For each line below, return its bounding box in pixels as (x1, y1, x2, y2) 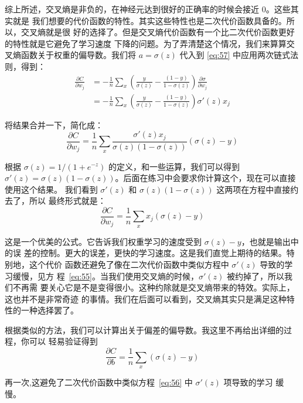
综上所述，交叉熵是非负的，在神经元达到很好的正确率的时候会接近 (5, 3, 259, 15)
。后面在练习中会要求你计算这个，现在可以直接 (115, 172, 296, 184)
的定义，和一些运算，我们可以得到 (108, 160, 240, 172)
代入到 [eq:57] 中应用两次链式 (179, 49, 291, 61)
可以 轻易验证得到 (29, 335, 98, 347)
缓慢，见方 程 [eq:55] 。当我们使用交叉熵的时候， (12, 269, 199, 282)
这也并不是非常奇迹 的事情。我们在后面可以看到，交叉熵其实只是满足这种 (5, 292, 287, 305)
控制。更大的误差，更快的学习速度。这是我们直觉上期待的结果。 (40, 247, 287, 259)
